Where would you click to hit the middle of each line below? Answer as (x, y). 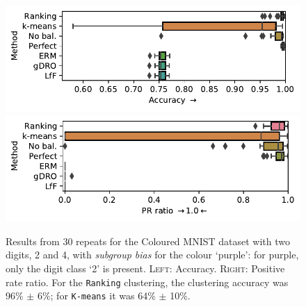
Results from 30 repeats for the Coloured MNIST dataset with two (148, 241)
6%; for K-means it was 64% (96, 296)
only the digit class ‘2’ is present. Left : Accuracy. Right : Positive (145, 268)
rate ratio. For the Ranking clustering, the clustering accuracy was (147, 282)
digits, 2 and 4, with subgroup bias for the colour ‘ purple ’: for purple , (152, 255)
